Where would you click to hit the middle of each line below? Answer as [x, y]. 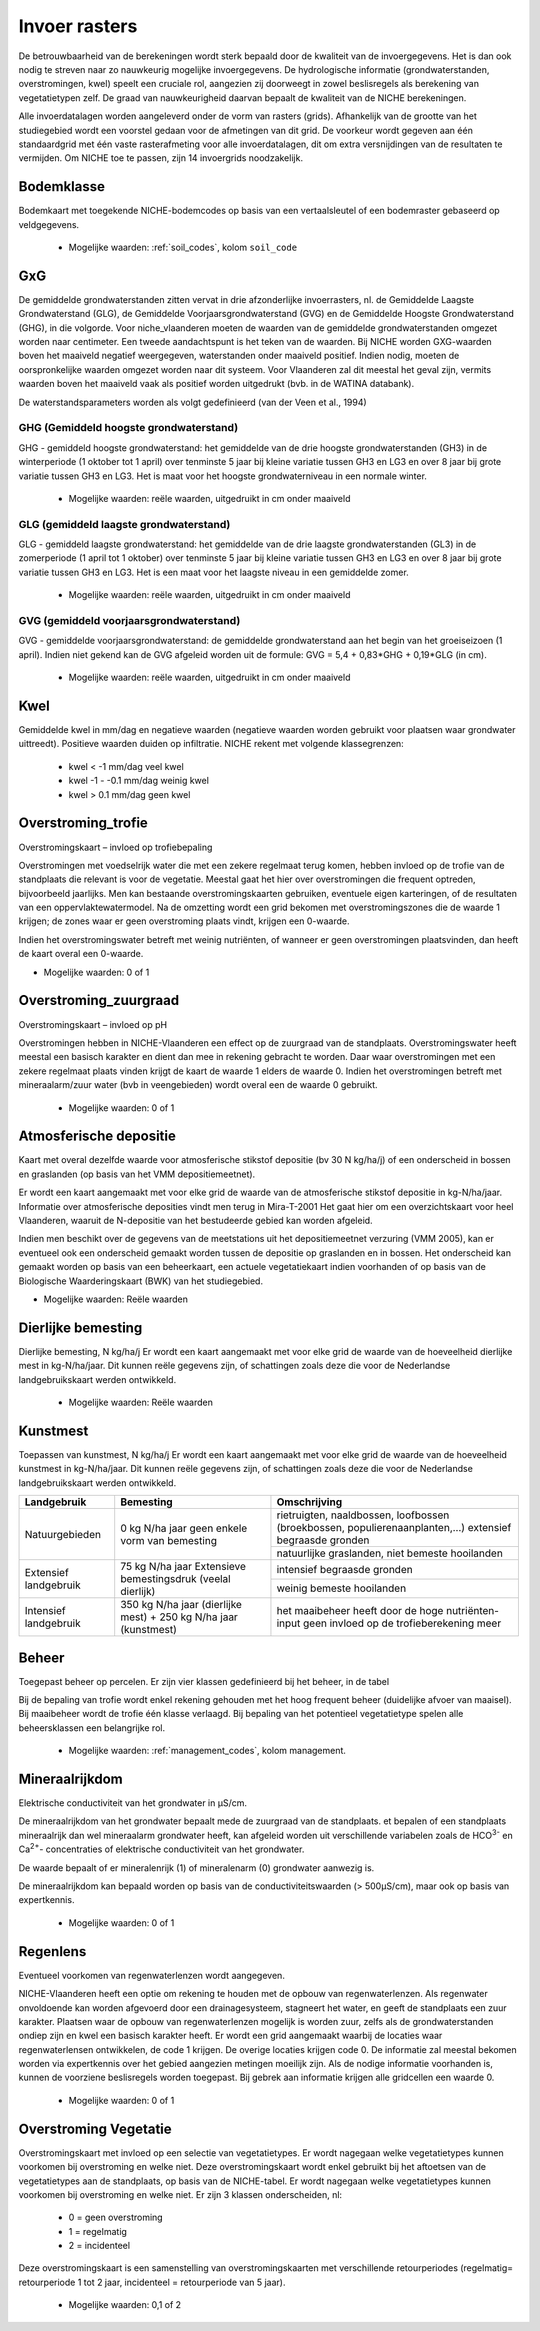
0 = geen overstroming [116, 2217]
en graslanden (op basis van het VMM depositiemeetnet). [137, 1174]
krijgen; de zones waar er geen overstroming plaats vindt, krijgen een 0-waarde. [184, 921]
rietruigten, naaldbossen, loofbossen [363, 1515]
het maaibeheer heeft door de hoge [360, 1611]
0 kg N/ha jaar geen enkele [184, 1528]
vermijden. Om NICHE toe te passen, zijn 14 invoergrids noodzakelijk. [161, 158]
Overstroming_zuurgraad [99, 1000]
